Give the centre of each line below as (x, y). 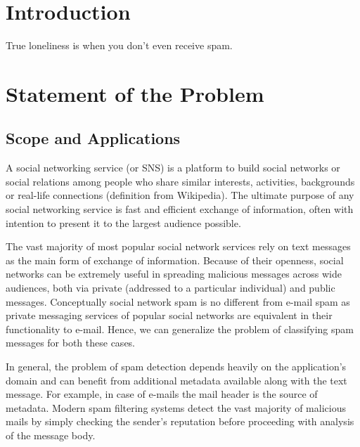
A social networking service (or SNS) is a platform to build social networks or (173, 168)
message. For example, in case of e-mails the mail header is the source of (162, 394)
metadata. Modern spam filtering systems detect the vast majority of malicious (176, 407)
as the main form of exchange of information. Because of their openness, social (175, 260)
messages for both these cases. (71, 343)
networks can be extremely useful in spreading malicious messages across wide (174, 274)
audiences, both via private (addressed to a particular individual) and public (171, 288)
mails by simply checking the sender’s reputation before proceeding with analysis (180, 421)
